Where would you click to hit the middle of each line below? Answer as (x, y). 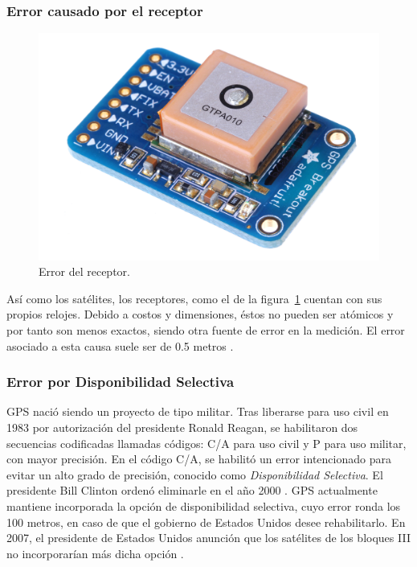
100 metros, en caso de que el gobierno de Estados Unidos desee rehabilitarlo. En (206, 522)
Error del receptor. (84, 271)
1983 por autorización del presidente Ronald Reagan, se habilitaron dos (182, 427)
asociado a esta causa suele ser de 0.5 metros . (120, 345)
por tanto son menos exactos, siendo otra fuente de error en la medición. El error (206, 329)
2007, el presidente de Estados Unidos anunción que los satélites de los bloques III (208, 538)
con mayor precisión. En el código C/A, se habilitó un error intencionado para (199, 459)
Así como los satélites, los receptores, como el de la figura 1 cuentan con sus (194, 298)
